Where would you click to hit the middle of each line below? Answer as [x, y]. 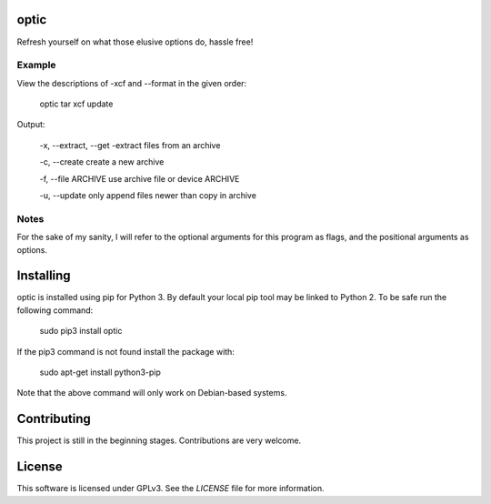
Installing [44, 276]
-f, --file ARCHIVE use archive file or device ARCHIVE [140, 178]
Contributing [54, 419]
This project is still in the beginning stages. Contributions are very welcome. [159, 440]
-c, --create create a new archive [102, 162]
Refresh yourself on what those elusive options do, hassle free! [135, 42]
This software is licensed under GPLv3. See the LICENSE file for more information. [170, 489]
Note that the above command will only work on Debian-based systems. [152, 393]
